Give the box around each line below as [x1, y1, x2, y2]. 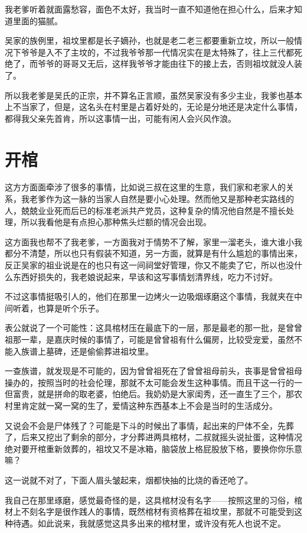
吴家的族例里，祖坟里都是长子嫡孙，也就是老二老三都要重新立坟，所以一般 [5, 34, 294, 47]
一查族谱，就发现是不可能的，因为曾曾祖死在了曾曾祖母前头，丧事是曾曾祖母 [5, 365, 302, 377]
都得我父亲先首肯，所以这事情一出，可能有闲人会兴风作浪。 [5, 112, 236, 124]
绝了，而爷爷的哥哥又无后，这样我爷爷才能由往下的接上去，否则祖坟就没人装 [5, 57, 302, 70]
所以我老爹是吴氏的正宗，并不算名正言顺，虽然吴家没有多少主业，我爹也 [5, 89, 286, 101]
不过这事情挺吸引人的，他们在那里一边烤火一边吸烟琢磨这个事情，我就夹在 [5, 290, 294, 303]
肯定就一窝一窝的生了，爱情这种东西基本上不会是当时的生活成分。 [21, 399, 277, 411]
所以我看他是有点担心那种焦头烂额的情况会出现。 [21, 216, 211, 228]
